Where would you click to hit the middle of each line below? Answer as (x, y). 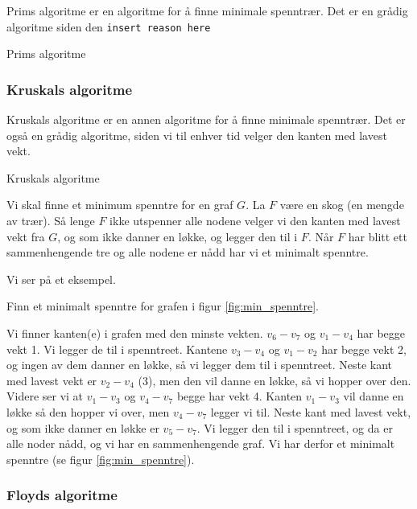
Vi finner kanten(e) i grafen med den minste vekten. (135, 333)
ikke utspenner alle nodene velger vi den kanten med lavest (255, 221)
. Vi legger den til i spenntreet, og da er (295, 427)
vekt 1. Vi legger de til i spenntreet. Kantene (117, 349)
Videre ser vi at (45, 396)
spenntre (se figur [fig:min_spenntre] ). (101, 459)
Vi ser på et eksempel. (61, 279)
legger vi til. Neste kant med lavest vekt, (311, 411)
